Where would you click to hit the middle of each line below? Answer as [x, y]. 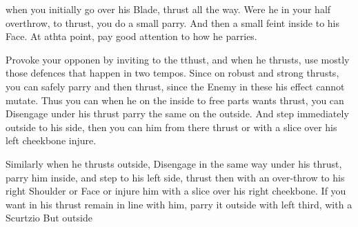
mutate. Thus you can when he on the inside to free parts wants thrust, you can [175, 100]
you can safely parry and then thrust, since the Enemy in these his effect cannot [175, 86]
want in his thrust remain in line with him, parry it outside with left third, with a [179, 204]
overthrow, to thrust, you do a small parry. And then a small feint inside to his [172, 22]
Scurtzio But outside [49, 218]
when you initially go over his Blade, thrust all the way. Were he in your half [168, 9]
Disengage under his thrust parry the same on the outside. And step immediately [177, 113]
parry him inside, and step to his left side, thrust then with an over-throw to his [175, 177]
